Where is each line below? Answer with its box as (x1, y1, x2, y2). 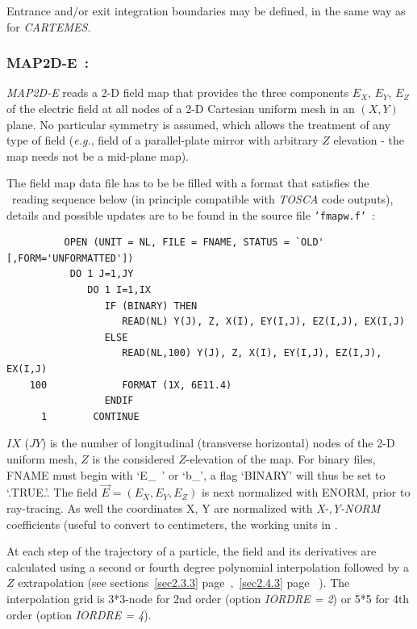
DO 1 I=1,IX (87, 284, 151, 296)
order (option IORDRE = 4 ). (6, 606, 152, 623)
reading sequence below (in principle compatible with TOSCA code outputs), (11, 190, 394, 207)
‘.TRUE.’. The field (6, 484, 98, 501)
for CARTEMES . (6, 18, 91, 35)
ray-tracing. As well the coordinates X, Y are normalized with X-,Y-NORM (6, 499, 381, 516)
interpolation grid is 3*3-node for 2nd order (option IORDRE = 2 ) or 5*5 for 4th (6, 589, 410, 606)
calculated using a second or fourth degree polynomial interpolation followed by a (6, 558, 409, 575)
